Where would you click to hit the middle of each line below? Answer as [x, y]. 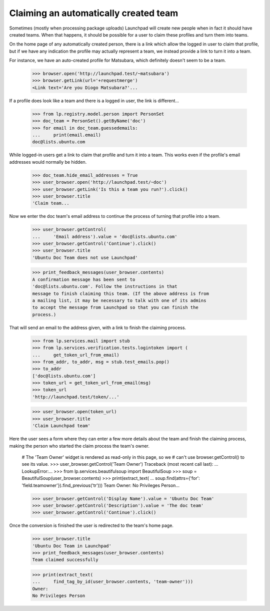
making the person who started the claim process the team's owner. [79, 446]
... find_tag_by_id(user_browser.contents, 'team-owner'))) [113, 582]
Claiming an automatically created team [94, 13]
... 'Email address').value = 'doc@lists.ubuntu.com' [105, 236]
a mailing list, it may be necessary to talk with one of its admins [119, 300]
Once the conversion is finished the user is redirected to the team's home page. [91, 525]
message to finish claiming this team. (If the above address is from [121, 293]
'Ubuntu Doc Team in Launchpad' [72, 546]
